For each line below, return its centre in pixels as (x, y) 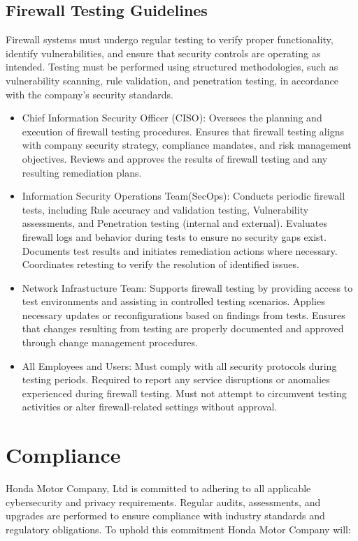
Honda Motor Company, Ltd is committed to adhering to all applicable (158, 488)
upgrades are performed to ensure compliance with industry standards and (165, 516)
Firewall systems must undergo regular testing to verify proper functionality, (170, 39)
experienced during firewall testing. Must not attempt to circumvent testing (184, 393)
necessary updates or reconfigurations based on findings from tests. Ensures (184, 314)
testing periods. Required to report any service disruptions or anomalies (176, 379)
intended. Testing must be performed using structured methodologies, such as (172, 67)
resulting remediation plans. (82, 172)
